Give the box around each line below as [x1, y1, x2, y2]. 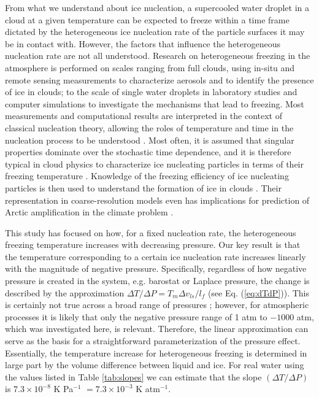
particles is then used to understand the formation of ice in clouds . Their [5, 181, 282, 194]
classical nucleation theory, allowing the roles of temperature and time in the [5, 121, 294, 134]
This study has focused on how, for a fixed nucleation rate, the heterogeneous [5, 226, 296, 239]
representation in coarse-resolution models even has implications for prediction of [5, 193, 310, 206]
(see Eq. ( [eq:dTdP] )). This [207, 286, 309, 299]
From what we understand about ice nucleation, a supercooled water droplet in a [5, 1, 310, 13]
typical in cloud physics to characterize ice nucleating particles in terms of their [5, 157, 304, 170]
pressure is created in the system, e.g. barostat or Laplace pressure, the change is [5, 274, 310, 287]
